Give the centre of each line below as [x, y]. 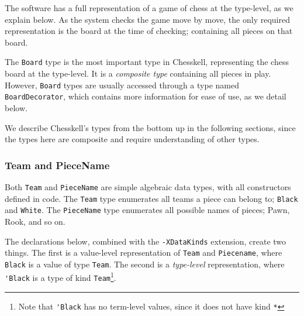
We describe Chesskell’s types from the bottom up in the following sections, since [150, 127]
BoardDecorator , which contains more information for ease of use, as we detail [146, 96]
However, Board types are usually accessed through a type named [122, 85]
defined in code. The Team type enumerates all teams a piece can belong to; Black [151, 198]
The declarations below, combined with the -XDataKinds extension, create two [146, 241]
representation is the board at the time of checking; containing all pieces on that [149, 31]
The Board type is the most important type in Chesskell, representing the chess [147, 62]
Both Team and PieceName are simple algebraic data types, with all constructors [148, 186]
